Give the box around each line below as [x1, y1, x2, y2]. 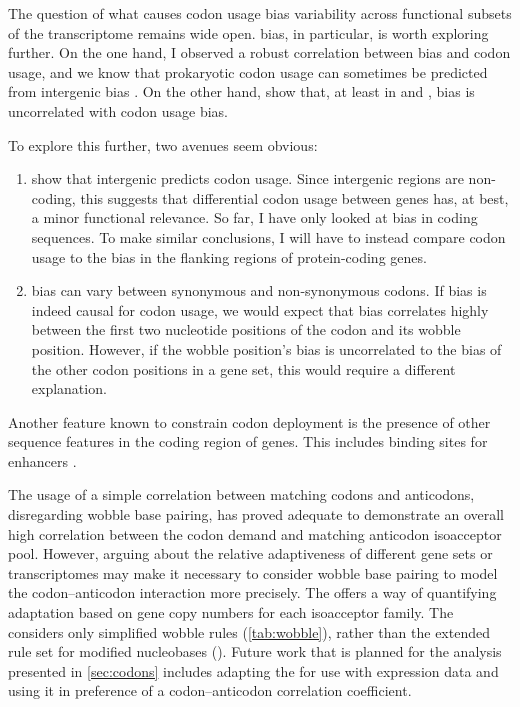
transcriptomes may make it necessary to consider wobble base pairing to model [8, 562, 498, 583]
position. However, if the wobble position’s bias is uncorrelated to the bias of [31, 338, 502, 359]
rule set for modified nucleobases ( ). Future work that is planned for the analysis [8, 641, 502, 662]
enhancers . [8, 450, 77, 471]
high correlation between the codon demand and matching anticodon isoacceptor [8, 523, 502, 544]
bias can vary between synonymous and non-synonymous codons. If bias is [31, 280, 487, 301]
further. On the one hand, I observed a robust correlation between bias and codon [8, 42, 511, 63]
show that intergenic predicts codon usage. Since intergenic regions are [31, 168, 464, 189]
